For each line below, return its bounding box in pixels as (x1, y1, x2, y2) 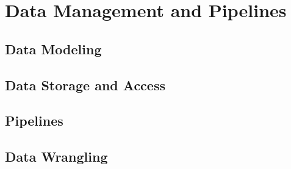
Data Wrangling (5, 147, 108, 166)
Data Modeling (5, 39, 102, 58)
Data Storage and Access (5, 75, 165, 94)
